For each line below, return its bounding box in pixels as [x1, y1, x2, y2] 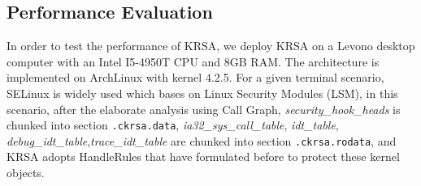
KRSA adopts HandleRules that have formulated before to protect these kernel [7, 148, 400, 165]
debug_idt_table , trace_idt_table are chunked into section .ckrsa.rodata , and [7, 132, 397, 149]
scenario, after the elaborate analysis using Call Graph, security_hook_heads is [7, 100, 401, 117]
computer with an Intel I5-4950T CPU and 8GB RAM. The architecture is [7, 53, 380, 70]
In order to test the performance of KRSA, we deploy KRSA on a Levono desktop [7, 37, 415, 54]
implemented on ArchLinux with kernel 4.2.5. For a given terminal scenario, [7, 69, 384, 86]
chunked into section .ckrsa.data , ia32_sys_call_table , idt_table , [7, 116, 339, 133]
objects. [7, 164, 45, 181]
